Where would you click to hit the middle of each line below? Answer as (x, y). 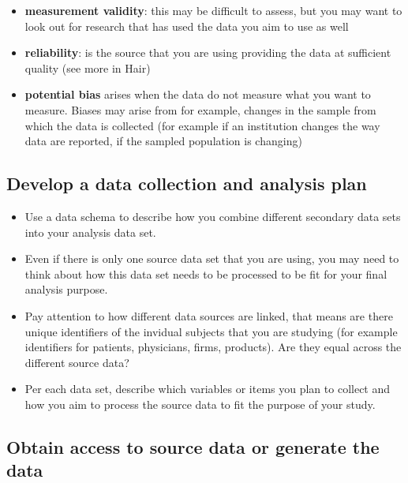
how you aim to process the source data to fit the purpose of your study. (200, 404)
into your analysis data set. (90, 232)
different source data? (77, 362)
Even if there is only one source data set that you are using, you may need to (212, 258)
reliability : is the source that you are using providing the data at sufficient (208, 52)
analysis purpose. (66, 289)
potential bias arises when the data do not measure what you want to (198, 94)
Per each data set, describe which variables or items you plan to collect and (208, 389)
